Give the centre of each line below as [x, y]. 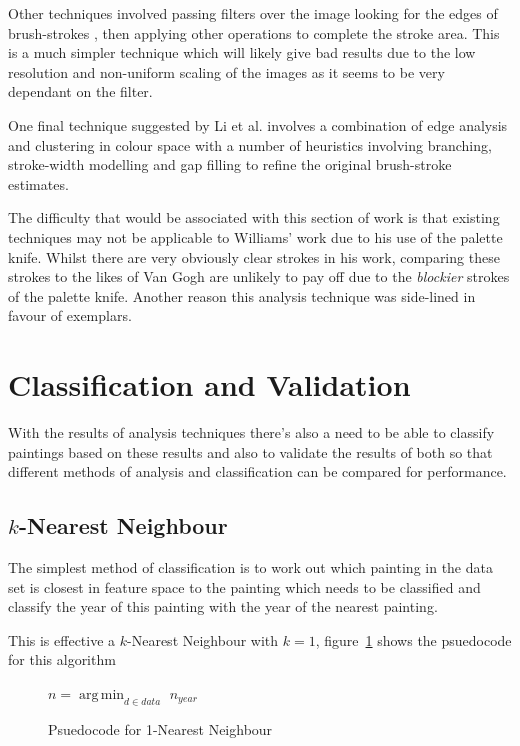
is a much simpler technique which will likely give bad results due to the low [242, 52]
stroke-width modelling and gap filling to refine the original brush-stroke [230, 164]
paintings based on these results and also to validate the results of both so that [250, 451]
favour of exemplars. [70, 315]
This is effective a [62, 639]
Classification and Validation [209, 384]
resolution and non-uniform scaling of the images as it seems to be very [226, 71]
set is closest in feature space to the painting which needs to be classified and [244, 586]
